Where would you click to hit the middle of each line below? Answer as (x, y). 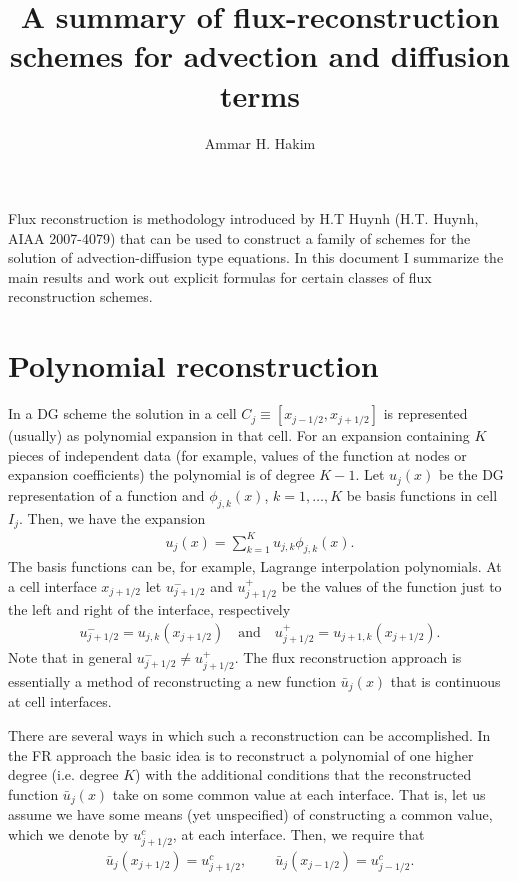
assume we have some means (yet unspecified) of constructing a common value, (250, 814)
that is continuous (445, 680)
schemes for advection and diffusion (260, 55)
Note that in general (70, 657)
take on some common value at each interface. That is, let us (299, 793)
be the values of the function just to (391, 586)
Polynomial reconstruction (193, 365)
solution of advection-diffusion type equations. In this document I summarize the (256, 257)
